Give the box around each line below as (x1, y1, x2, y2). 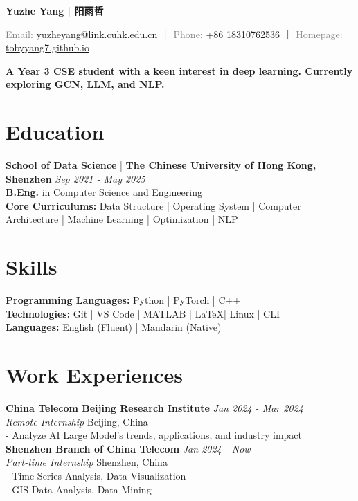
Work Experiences (6, 361, 184, 389)
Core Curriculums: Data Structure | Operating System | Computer (6, 198, 301, 212)
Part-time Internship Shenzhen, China (6, 455, 168, 469)
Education (6, 118, 105, 146)
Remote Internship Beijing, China (6, 414, 148, 428)
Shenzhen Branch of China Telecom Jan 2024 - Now (6, 441, 251, 455)
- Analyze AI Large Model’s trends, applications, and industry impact (6, 428, 303, 442)
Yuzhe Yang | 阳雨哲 (6, 3, 104, 17)
